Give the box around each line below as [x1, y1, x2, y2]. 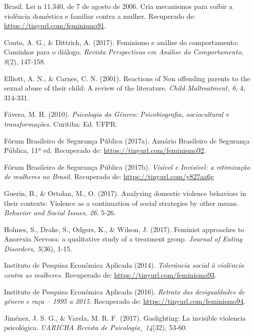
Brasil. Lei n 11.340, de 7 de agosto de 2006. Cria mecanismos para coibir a [4, 1, 233, 11]
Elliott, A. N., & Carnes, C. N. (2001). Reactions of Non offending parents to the [4, 73, 251, 83]
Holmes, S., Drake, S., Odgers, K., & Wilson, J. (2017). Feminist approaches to [4, 224, 244, 234]
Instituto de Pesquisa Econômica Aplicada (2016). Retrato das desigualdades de [4, 286, 245, 296]
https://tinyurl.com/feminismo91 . [4, 20, 106, 31]
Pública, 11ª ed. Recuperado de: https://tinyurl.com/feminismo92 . [4, 145, 206, 155]
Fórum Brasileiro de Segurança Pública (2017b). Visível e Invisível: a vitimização [4, 161, 250, 172]
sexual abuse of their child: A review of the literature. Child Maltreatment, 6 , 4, [4, 83, 246, 93]
